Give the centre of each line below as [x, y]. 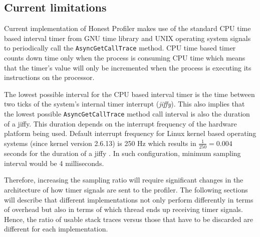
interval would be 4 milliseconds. [54, 163]
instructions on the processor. [49, 77]
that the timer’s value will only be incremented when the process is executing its [128, 67]
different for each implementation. [56, 229]
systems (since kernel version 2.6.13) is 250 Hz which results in [100, 143]
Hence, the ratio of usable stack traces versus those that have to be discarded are [128, 219]
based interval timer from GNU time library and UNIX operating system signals [127, 38]
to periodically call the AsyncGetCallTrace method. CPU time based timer [120, 48]
